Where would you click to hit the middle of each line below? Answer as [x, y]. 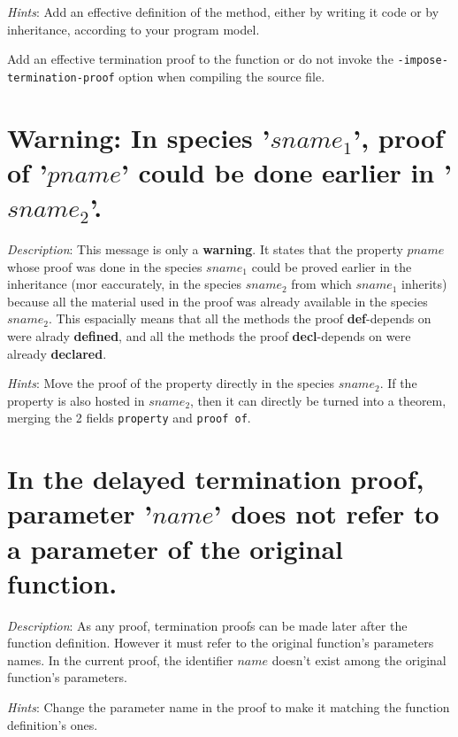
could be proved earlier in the [332, 266]
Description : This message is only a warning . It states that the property [205, 249]
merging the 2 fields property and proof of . [129, 418]
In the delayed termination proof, [216, 479]
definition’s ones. [53, 724]
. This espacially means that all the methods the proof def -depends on [240, 318]
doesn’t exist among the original [359, 659]
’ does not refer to [326, 513]
